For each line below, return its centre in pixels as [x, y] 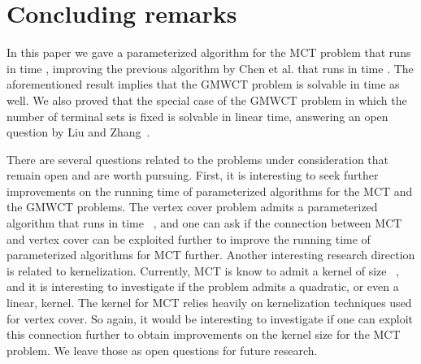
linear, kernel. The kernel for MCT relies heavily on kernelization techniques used [209, 303]
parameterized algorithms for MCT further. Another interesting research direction [211, 255]
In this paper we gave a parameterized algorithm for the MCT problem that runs [209, 52]
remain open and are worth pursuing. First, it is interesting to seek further [193, 175]
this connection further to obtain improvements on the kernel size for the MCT [204, 334]
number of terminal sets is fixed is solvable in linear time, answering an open [197, 116]
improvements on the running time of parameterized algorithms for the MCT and [210, 191]
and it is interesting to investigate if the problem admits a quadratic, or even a [203, 286]
